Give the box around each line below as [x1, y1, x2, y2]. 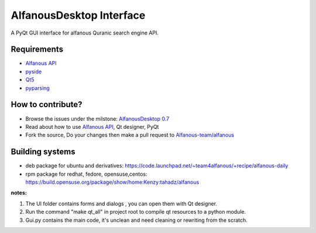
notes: [11, 189, 28, 196]
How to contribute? [11, 100, 83, 109]
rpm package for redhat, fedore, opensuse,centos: [25, 170, 147, 177]
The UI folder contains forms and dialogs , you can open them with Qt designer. [25, 200, 218, 207]
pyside [25, 68, 42, 75]
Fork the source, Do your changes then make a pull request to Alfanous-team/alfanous [25, 132, 234, 139]
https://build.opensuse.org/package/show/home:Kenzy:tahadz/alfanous [25, 179, 200, 186]
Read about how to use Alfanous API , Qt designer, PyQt [25, 123, 159, 130]
